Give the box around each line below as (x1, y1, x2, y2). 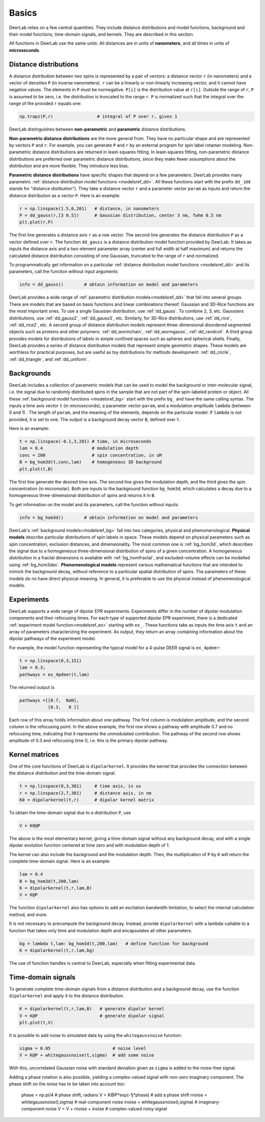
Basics (9, 7, 37, 18)
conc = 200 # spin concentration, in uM (19, 452, 162, 458)
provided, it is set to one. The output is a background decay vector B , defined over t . (9, 416, 181, 422)
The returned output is (9, 684, 55, 690)
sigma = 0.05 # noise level (19, 1045, 147, 1051)
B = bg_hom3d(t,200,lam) (19, 878, 79, 884)
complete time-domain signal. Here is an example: (9, 858, 110, 864)
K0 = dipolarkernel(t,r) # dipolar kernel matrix (19, 797, 154, 803)
